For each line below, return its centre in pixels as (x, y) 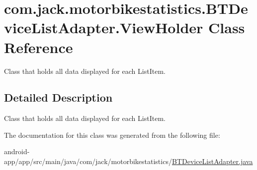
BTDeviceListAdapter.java (212, 161)
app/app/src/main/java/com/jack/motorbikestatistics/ (88, 161)
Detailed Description (58, 97)
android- (17, 151)
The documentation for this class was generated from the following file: (112, 135)
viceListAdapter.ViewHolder (104, 28)
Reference (39, 47)
